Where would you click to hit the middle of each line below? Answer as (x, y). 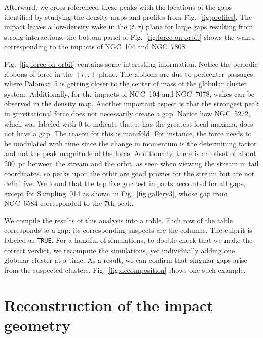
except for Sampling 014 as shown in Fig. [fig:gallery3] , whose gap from (116, 193)
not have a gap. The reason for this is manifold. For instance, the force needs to (128, 133)
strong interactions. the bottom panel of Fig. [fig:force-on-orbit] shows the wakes (129, 36)
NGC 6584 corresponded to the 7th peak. (69, 203)
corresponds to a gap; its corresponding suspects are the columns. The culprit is (128, 230)
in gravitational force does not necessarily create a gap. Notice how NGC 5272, (127, 113)
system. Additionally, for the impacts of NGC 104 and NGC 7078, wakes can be (129, 93)
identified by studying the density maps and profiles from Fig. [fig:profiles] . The (128, 17)
